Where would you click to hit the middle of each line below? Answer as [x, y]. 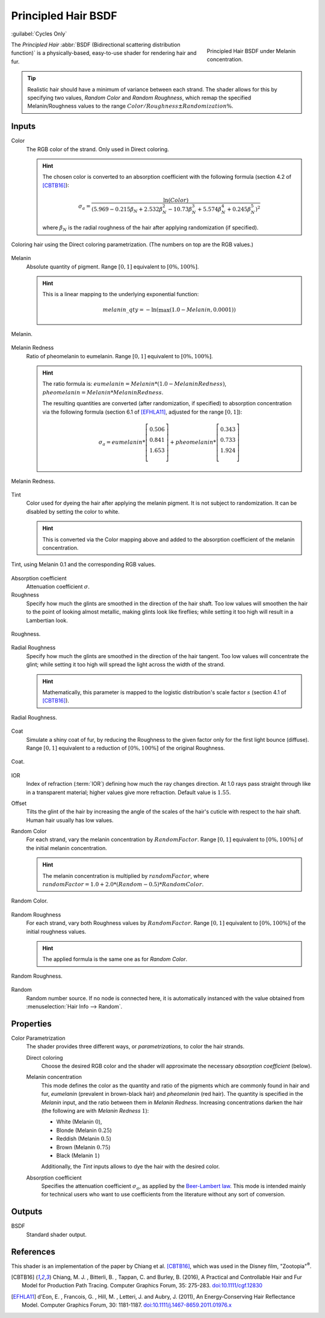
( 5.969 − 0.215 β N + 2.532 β [127, 210]
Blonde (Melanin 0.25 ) [84, 1130]
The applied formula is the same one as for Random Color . [115, 959]
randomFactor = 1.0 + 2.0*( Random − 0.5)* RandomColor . [123, 884]
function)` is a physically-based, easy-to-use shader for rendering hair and [104, 53]
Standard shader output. [56, 1234]
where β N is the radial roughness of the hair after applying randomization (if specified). [150, 228]
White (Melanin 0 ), [79, 1122]
